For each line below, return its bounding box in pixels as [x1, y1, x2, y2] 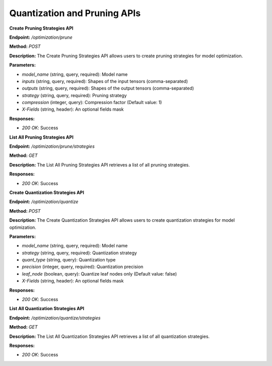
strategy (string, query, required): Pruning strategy [22, 92, 127, 98]
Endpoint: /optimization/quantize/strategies [9, 315, 101, 321]
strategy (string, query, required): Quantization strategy [22, 249, 137, 256]
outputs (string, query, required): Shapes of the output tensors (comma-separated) [22, 85, 194, 91]
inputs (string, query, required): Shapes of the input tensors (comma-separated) [22, 78, 188, 84]
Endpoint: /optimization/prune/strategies [9, 143, 95, 149]
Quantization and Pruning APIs [9, 8, 141, 19]
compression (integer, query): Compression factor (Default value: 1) [22, 100, 162, 106]
